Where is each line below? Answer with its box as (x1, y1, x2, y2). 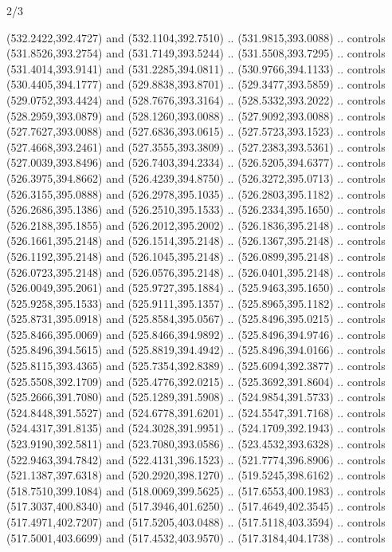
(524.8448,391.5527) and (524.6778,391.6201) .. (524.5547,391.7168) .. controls (6, 404, 386, 420)
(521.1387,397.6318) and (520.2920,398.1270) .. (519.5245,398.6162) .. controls (6, 467, 386, 483)
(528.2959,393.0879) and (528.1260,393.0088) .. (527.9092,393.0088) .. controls (6, 107, 386, 124)
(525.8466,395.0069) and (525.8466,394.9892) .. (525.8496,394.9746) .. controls (6, 325, 386, 342)
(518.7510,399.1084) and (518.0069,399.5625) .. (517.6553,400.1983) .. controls (6, 482, 386, 499)
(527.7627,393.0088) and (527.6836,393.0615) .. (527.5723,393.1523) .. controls (6, 123, 386, 140)
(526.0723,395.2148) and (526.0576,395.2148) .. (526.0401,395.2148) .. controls (6, 263, 386, 280)
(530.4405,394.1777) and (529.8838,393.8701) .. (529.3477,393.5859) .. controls (6, 76, 386, 93)
